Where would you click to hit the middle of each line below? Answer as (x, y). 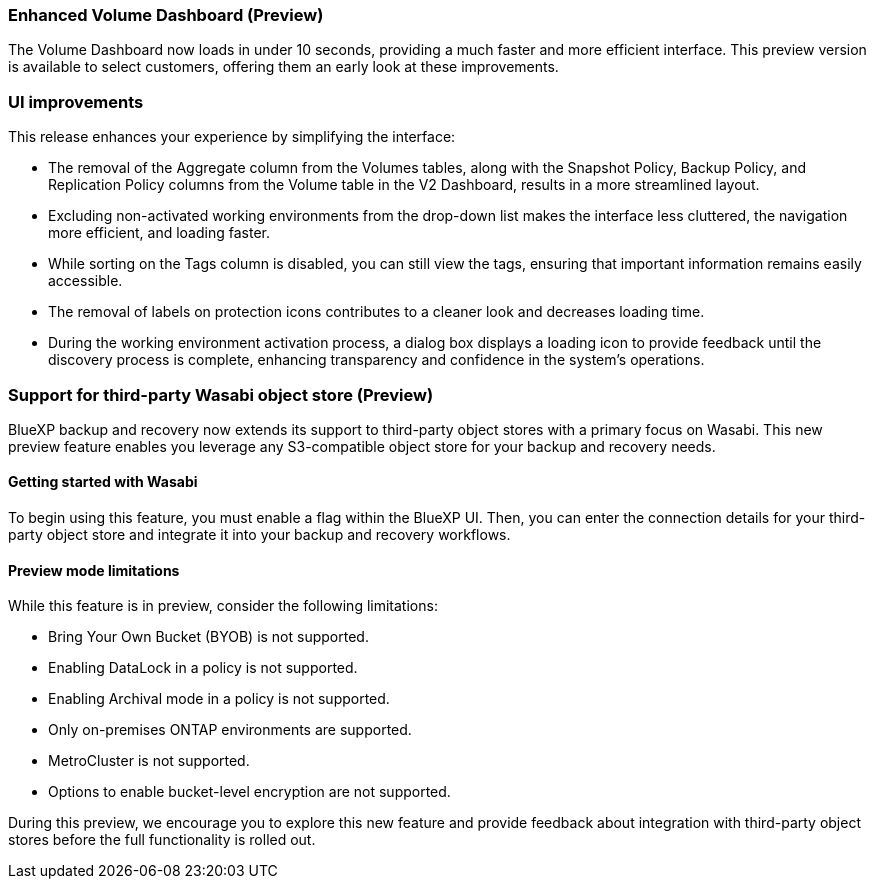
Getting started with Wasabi (103, 482)
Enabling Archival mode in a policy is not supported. (219, 699)
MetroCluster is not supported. (149, 761)
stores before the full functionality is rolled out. (162, 840)
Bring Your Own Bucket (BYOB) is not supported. (208, 637)
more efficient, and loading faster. (159, 233)
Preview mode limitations (94, 570)
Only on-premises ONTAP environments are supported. (230, 730)
